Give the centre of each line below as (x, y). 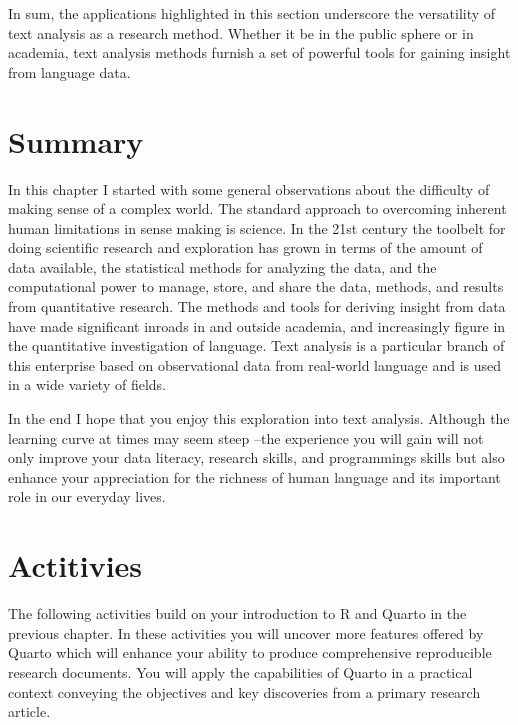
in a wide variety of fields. (87, 384)
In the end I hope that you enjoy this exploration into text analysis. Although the (259, 418)
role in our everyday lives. (87, 496)
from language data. (69, 71)
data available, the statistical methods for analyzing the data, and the (222, 266)
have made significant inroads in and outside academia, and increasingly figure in (257, 325)
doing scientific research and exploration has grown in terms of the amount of (245, 247)
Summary (76, 140)
